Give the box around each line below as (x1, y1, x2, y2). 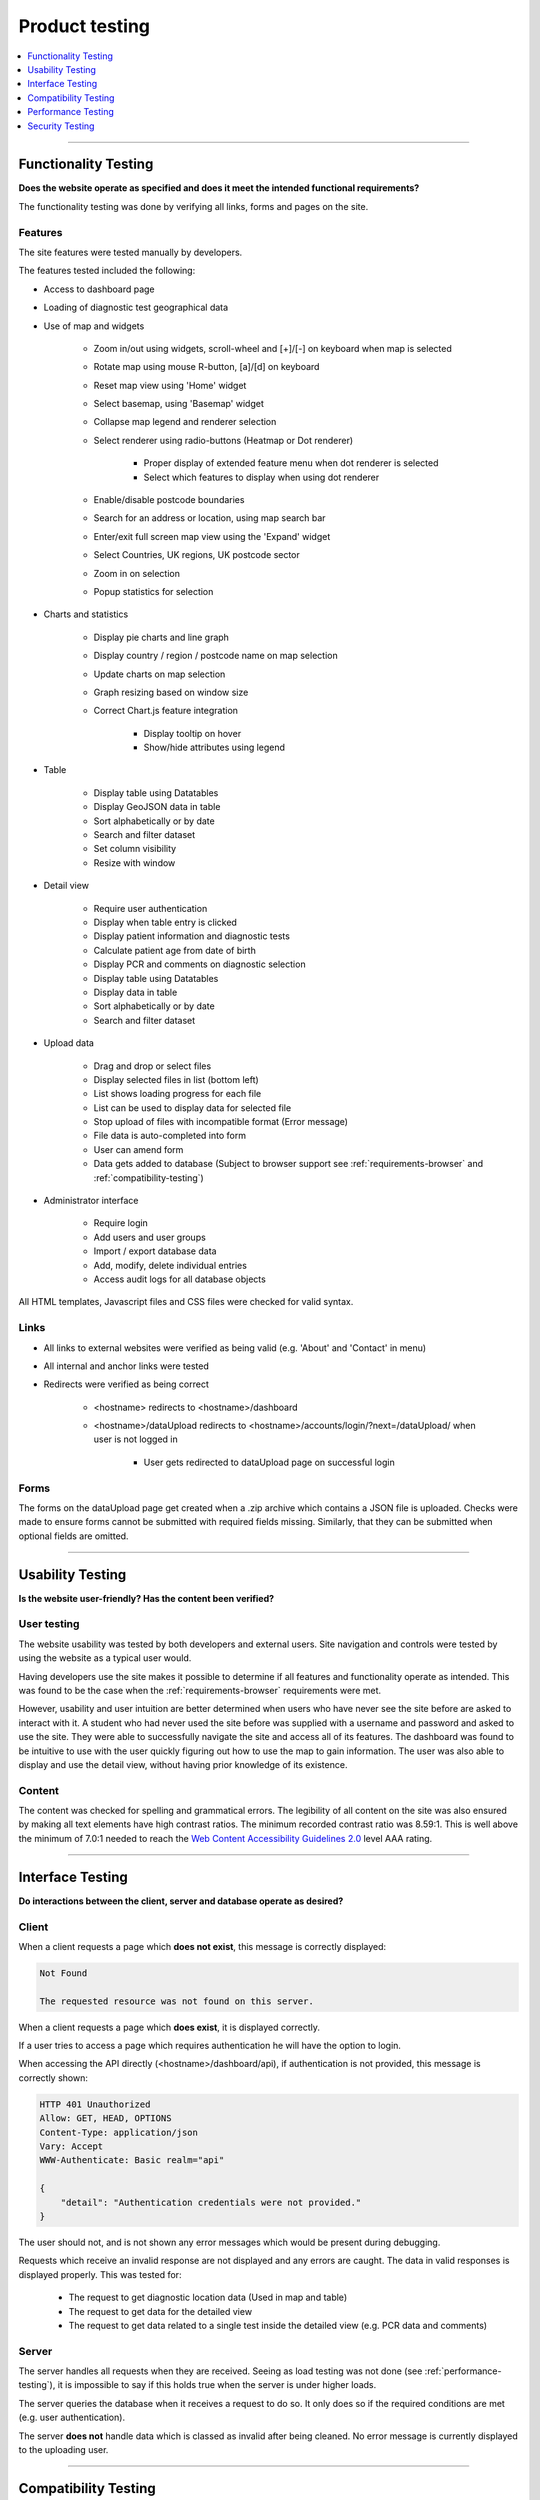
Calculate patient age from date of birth (93, 944, 257, 956)
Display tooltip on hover (143, 727, 242, 739)
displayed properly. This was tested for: (18, 2268, 182, 2280)
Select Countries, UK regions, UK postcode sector (93, 549, 300, 561)
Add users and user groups (93, 1231, 207, 1243)
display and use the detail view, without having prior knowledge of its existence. (18, 1758, 348, 1770)
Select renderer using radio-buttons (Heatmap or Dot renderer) (93, 434, 354, 446)
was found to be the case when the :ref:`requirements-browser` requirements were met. (18, 1685, 382, 1696)
